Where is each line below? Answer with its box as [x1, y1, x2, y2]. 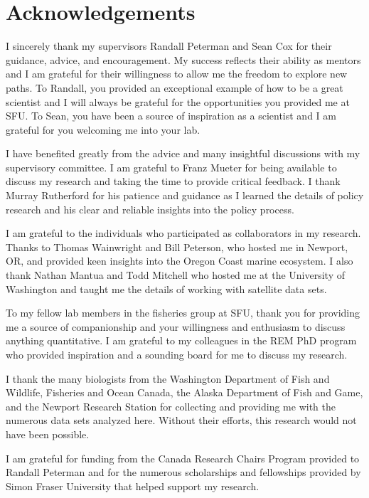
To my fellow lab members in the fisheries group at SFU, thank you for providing [6, 305, 360, 320]
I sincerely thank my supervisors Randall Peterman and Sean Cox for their [6, 38, 332, 53]
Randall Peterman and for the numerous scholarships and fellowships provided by [6, 465, 361, 480]
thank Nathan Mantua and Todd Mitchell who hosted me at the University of [6, 267, 346, 282]
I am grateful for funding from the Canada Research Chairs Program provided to [6, 450, 360, 465]
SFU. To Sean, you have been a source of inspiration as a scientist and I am [6, 108, 336, 123]
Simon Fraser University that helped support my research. [6, 478, 260, 493]
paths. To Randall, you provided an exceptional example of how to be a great [6, 80, 343, 95]
